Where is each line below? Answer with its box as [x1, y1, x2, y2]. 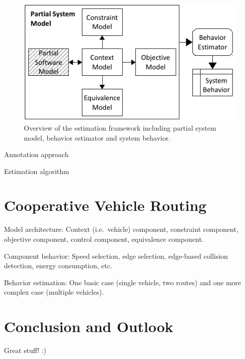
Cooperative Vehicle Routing [4, 195, 207, 215]
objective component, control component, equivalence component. [4, 234, 204, 244]
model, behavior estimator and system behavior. [24, 132, 171, 143]
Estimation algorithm [4, 166, 69, 176]
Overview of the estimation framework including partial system [24, 122, 216, 133]
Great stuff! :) [4, 345, 46, 356]
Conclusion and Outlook [4, 316, 173, 337]
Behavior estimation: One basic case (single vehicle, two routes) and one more [4, 277, 242, 287]
